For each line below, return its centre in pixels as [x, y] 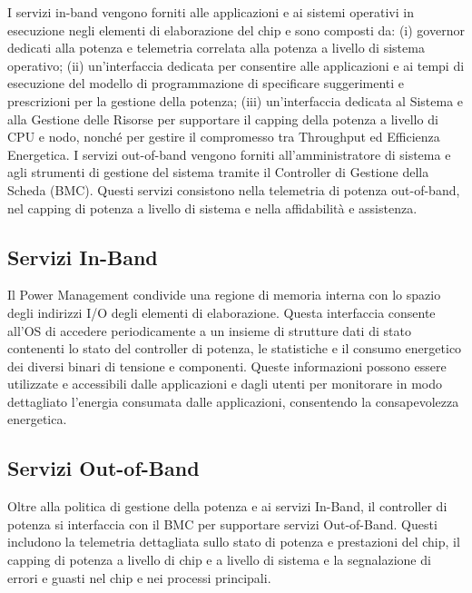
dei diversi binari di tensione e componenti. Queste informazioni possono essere [227, 366]
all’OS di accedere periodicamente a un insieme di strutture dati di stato [209, 330]
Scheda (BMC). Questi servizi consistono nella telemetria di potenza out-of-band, [234, 189]
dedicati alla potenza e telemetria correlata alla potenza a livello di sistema [216, 48]
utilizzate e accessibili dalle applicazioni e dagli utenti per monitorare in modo [225, 384]
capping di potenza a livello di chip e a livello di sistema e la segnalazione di [219, 560]
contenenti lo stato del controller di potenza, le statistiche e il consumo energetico [235, 348]
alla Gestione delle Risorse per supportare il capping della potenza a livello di [223, 119]
